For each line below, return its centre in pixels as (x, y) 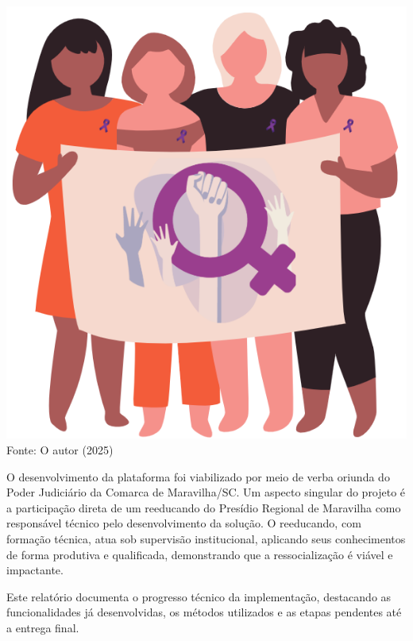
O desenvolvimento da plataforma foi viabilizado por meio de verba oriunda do (198, 476)
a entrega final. (43, 627)
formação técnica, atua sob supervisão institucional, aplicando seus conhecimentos (206, 538)
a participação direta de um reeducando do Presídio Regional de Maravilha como (204, 507)
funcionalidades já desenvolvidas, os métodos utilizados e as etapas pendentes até (204, 612)
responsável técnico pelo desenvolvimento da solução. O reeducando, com (184, 523)
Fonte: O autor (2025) (60, 449)
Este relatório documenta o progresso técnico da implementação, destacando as (199, 596)
